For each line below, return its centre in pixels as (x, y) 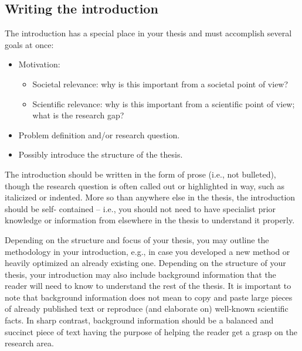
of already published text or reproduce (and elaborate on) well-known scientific (147, 309)
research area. (29, 343)
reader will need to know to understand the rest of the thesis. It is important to (148, 286)
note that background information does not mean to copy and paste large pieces (149, 297)
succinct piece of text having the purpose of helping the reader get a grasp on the (151, 331)
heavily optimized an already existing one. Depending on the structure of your (145, 263)
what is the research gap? (78, 115)
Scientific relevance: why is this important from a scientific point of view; (164, 103)
